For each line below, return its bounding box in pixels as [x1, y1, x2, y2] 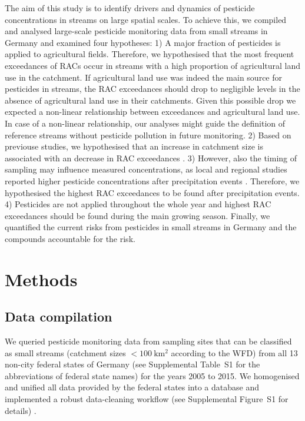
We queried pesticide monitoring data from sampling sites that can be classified [5, 335, 292, 347]
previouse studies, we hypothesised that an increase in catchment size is [5, 140, 263, 153]
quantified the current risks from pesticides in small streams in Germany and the [5, 221, 297, 233]
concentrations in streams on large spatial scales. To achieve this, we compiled [5, 13, 287, 25]
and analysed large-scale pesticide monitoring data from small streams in [5, 25, 268, 37]
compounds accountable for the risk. [5, 232, 135, 244]
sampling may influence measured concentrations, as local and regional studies [5, 163, 287, 175]
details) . [5, 404, 37, 416]
